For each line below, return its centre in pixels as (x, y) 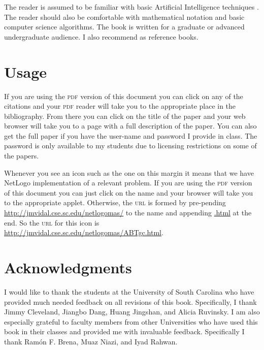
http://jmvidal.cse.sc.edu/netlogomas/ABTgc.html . (84, 232)
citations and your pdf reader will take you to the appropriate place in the (120, 106)
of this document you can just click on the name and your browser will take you (128, 192)
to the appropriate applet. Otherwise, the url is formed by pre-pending (115, 202)
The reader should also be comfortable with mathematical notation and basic (124, 17)
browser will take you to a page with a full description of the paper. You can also (130, 126)
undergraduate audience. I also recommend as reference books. (101, 36)
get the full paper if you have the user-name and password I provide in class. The (131, 135)
